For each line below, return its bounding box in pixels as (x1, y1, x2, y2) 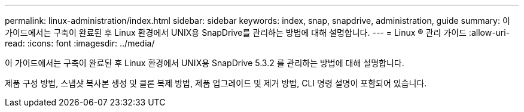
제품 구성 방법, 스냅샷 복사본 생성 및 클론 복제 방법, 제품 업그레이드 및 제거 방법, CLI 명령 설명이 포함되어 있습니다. (5, 78, 427, 88)
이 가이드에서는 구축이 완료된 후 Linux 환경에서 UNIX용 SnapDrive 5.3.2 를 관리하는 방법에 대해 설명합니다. (5, 58, 404, 68)
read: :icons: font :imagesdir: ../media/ (5, 38, 155, 48)
